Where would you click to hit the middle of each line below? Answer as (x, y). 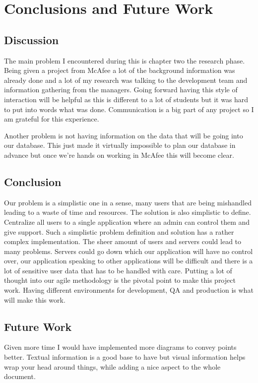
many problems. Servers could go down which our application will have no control (129, 251)
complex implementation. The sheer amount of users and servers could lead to (123, 241)
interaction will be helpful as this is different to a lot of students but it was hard (126, 99)
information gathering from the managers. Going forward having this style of (121, 90)
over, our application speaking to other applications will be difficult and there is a (129, 261)
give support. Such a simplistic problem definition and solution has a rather (119, 231)
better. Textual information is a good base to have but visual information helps (125, 357)
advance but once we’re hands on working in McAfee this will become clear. (119, 155)
